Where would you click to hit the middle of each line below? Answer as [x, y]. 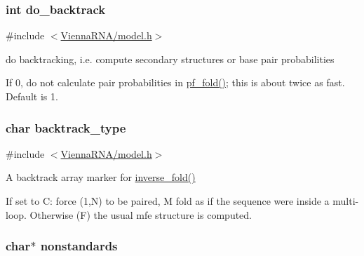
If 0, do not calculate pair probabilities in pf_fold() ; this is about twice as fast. [175, 82]
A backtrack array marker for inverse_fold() [101, 177]
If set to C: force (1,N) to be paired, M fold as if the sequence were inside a [168, 201]
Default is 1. [32, 96]
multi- [346, 201]
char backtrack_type [66, 127]
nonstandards [79, 246]
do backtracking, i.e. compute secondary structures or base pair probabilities [170, 59]
